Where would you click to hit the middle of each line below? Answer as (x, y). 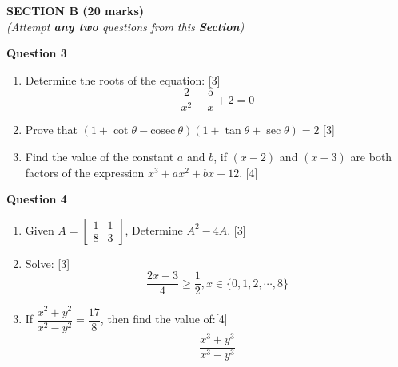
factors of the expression (85, 172)
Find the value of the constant (99, 157)
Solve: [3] (48, 263)
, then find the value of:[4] (164, 319)
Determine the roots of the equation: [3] (123, 79)
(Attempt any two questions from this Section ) (125, 26)
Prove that (51, 130)
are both (371, 157)
